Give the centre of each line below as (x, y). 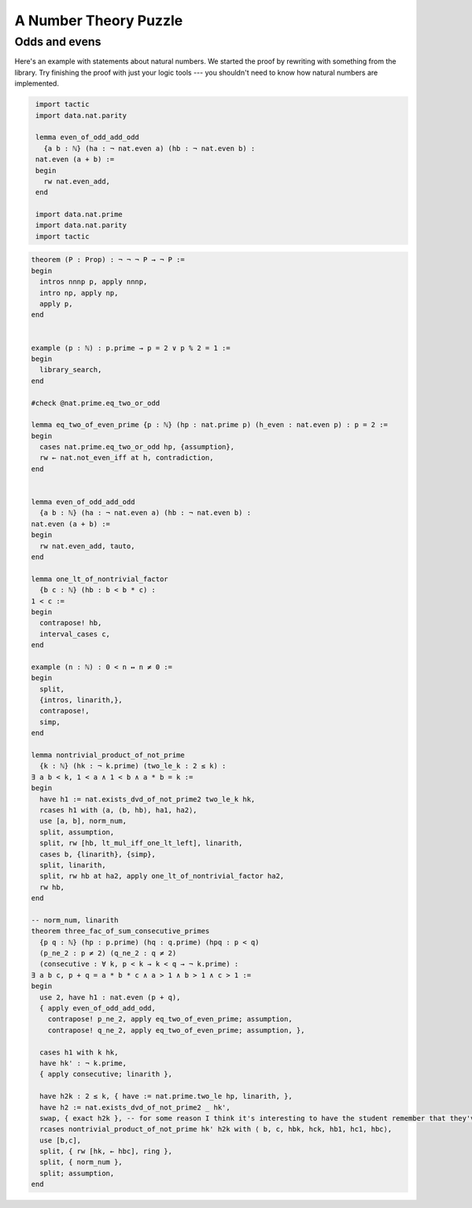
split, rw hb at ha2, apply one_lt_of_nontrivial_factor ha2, (162, 876)
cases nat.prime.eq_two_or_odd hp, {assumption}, (137, 447)
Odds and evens (58, 42)
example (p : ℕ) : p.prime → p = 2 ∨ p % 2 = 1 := (131, 348)
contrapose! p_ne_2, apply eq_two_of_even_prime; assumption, (170, 1019)
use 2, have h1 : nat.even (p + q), (110, 997)
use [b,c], (61, 1140)
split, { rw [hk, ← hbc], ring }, (106, 1151)
